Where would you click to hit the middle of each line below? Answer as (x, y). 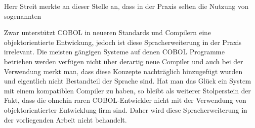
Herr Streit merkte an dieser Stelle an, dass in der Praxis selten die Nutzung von (126, 6)
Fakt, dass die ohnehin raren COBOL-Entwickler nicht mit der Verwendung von (125, 100)
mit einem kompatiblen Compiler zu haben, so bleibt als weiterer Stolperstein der (127, 90)
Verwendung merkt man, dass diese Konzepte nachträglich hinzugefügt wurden (123, 71)
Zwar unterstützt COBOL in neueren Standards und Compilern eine (107, 32)
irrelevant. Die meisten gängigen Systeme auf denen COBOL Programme (114, 52)
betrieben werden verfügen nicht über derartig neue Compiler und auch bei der (124, 61)
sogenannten (23, 16)
